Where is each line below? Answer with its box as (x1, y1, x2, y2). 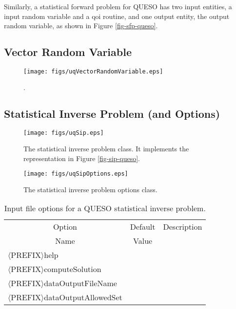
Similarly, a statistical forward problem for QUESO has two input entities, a (4, 1, 232, 11)
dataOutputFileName (44, 277, 117, 289)
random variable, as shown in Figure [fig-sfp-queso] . (4, 20, 158, 31)
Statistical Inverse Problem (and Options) (4, 106, 220, 121)
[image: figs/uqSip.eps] (23, 129, 104, 137)
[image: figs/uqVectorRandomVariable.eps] (23, 68, 163, 75)
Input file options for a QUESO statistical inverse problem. (4, 202, 206, 214)
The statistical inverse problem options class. (23, 184, 157, 194)
